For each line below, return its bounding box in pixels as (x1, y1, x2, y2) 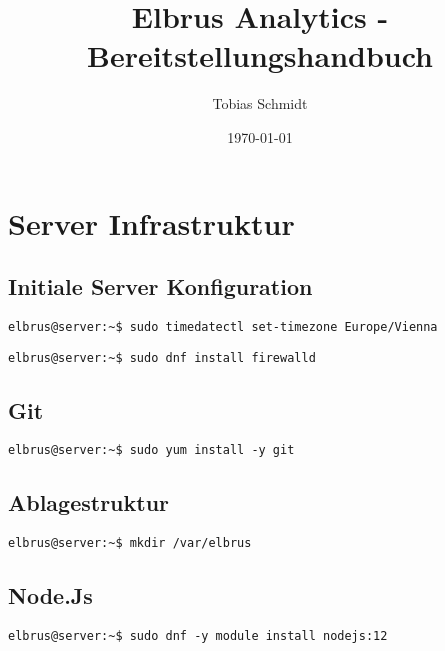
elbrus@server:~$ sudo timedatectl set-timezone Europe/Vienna (8, 319, 438, 334)
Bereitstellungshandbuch (87, 35, 433, 76)
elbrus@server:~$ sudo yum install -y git (8, 443, 295, 458)
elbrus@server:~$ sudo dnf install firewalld (8, 350, 316, 365)
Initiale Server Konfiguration (8, 271, 313, 302)
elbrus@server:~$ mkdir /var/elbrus (8, 536, 252, 551)
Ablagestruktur (8, 487, 170, 518)
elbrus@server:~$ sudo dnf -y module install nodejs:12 (8, 629, 388, 644)
